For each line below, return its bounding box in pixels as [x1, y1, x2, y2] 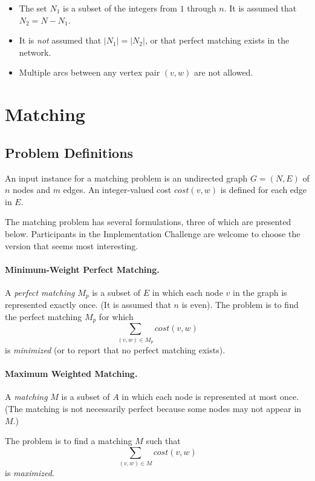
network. [19, 45, 51, 58]
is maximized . [5, 466, 54, 479]
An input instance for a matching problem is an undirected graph [5, 171, 248, 184]
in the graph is [232, 286, 287, 298]
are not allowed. [194, 66, 253, 79]
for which [99, 310, 134, 322]
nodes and [13, 183, 50, 196]
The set [19, 2, 47, 14]
